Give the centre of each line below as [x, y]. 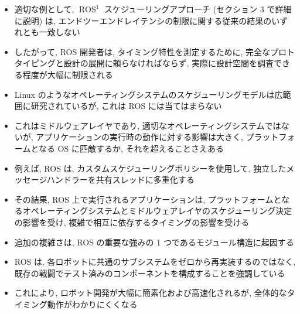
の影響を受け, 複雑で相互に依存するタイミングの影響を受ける [132, 222]
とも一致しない [51, 32]
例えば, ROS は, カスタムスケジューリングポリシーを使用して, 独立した [150, 168]
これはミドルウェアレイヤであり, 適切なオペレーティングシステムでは [148, 125]
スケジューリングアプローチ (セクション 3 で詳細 [198, 9]
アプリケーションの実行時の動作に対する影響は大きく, [139, 137]
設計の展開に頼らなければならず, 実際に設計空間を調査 [169, 63]
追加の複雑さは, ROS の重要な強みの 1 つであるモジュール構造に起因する [154, 242]
